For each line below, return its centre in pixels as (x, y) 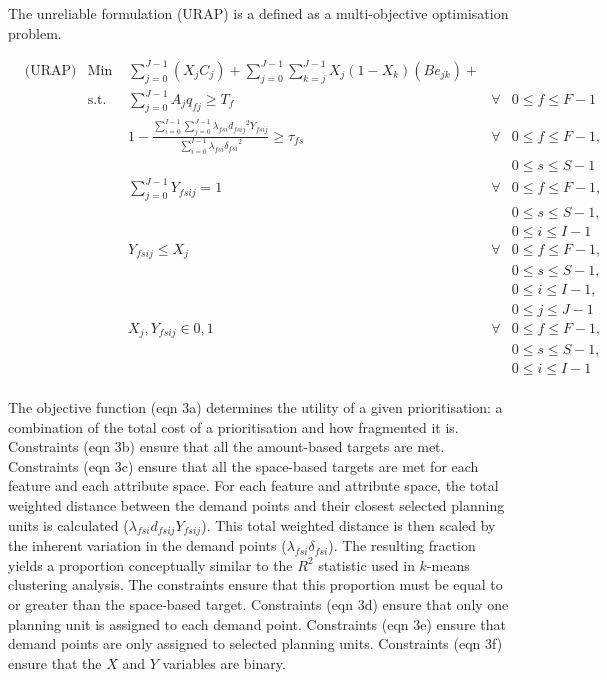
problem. (35, 32)
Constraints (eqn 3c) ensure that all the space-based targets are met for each (243, 465)
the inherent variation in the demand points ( (147, 545)
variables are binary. (224, 662)
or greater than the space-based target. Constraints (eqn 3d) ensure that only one (258, 603)
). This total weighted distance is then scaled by (348, 524)
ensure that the (55, 662)
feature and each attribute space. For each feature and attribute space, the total (253, 485)
